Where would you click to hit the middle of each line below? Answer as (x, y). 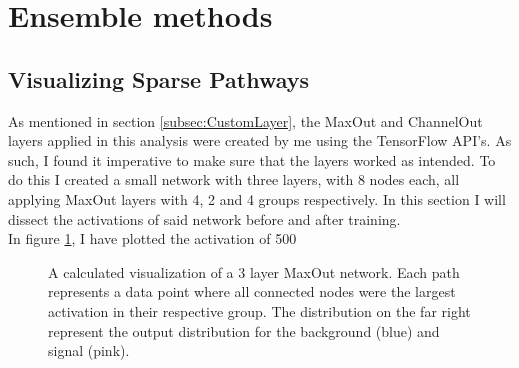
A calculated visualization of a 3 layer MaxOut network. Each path (254, 271)
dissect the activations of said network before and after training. (204, 218)
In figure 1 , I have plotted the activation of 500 (152, 238)
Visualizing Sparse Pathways (159, 78)
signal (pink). (89, 350)
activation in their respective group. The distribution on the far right (259, 310)
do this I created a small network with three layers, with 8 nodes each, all (234, 179)
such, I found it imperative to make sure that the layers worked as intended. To (252, 159)
